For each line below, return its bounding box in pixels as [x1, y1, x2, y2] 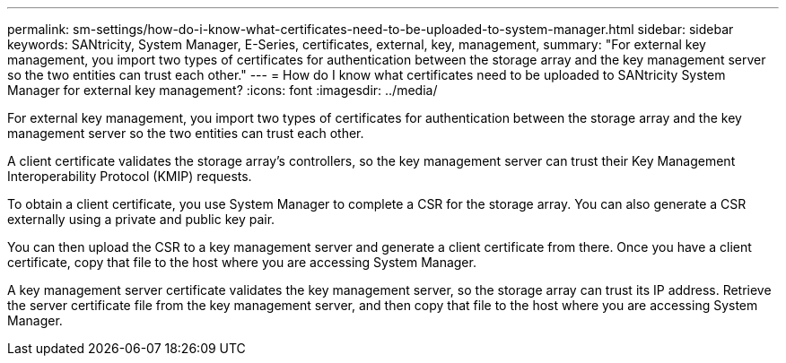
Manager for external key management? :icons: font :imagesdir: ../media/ [7, 82, 438, 98]
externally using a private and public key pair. [7, 212, 275, 227]
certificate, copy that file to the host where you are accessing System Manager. [7, 255, 476, 270]
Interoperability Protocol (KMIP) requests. [7, 169, 252, 184]
